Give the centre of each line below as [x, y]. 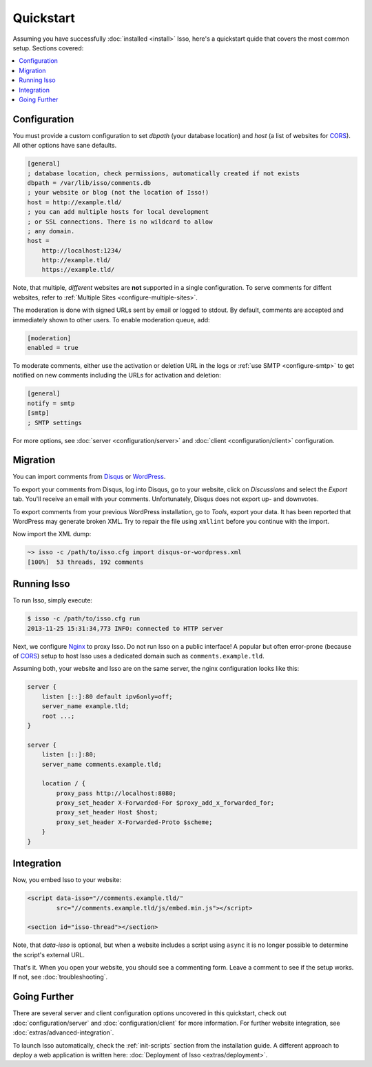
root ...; [58, 716]
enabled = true [53, 347]
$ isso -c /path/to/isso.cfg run [84, 619]
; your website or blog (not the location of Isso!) [118, 193]
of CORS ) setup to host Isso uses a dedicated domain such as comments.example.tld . [138, 656]
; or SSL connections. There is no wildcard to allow [120, 222]
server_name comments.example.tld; [102, 764]
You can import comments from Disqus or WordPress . [89, 477]
